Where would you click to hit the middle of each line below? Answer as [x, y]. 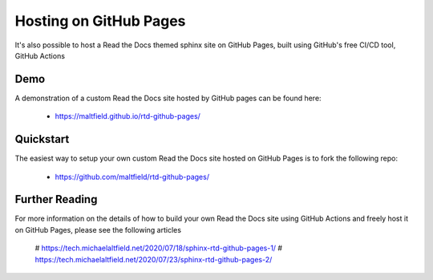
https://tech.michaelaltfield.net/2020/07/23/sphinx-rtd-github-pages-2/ [154, 259]
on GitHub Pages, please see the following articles [98, 229]
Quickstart [42, 139]
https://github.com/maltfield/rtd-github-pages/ [132, 177]
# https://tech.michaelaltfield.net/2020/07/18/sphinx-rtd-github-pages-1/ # [159, 248]
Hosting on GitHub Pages [100, 21]
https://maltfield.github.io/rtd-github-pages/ [127, 116]
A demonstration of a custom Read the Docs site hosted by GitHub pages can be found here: [168, 98]
